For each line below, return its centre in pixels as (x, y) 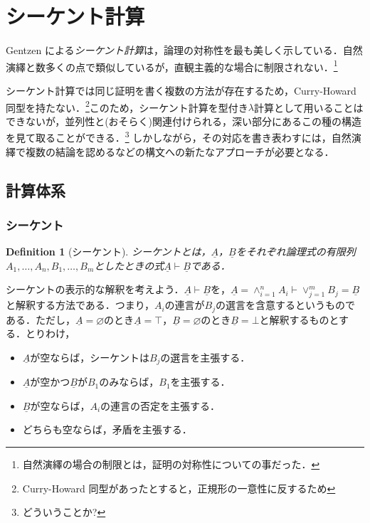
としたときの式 (129, 265)
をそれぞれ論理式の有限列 (296, 252)
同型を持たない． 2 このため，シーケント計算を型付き (127, 106)
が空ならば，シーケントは (90, 357)
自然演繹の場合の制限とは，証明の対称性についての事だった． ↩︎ (171, 464)
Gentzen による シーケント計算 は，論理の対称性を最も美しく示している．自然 (184, 50)
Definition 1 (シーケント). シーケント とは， (109, 252)
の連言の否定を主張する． (160, 405)
